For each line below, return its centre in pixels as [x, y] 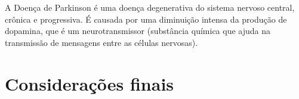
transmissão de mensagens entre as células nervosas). [101, 42]
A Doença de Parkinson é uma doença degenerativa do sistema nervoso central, [150, 7]
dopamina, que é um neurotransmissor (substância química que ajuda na [138, 31]
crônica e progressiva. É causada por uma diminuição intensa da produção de [146, 19]
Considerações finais [90, 83]
